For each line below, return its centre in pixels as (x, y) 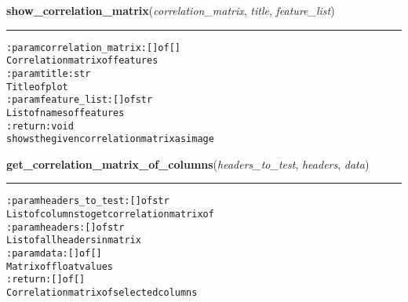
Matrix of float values (60, 266)
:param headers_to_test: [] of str (88, 201)
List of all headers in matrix (74, 240)
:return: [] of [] (46, 280)
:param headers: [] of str (66, 227)
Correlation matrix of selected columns (102, 293)
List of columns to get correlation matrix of (110, 215)
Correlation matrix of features (82, 61)
